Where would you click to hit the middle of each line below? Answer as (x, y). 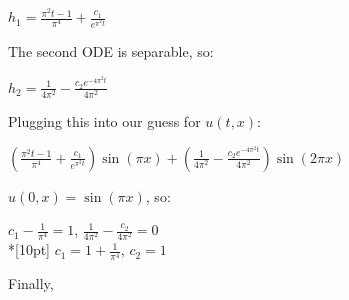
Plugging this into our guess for (104, 120)
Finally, (31, 283)
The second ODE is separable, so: (111, 51)
